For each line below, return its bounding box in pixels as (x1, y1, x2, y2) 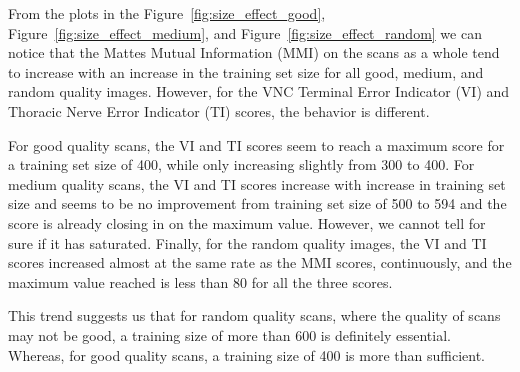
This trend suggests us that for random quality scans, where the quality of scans (8, 305, 501, 326)
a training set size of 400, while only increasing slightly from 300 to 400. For (8, 154, 475, 175)
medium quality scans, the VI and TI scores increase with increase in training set (8, 173, 506, 194)
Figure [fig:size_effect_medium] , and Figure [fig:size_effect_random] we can (8, 22, 482, 43)
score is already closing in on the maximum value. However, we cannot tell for (8, 212, 486, 233)
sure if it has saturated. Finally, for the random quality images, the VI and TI (8, 232, 487, 253)
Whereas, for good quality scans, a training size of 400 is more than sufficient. (8, 344, 485, 365)
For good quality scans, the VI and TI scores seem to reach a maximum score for (8, 134, 505, 155)
